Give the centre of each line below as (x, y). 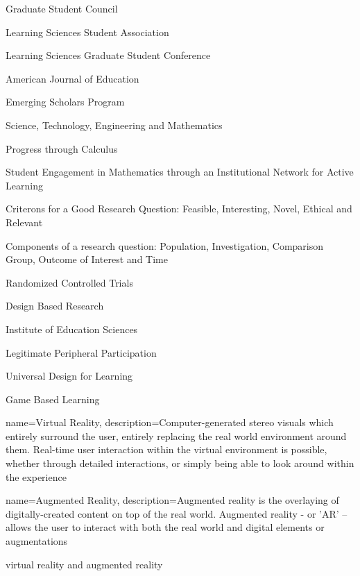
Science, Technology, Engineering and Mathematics (114, 125)
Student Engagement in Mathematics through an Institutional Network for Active (180, 172)
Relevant (24, 222)
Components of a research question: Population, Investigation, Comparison (165, 245)
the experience (36, 476)
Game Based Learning (53, 399)
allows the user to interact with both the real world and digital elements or (165, 527)
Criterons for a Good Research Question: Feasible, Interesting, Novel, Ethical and (179, 209)
